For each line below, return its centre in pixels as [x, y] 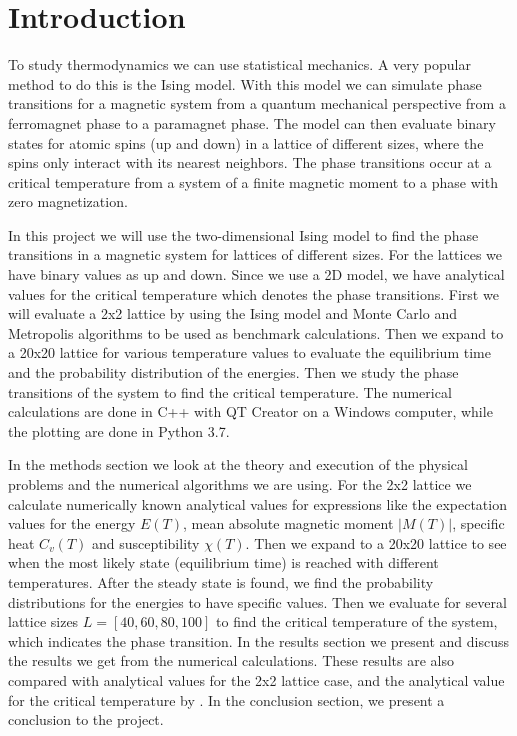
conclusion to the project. [86, 719]
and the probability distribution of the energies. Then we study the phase [233, 372]
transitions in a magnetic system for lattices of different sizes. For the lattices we [255, 254]
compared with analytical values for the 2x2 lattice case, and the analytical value [256, 679]
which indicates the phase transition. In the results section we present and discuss [258, 640]
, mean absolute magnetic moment [288, 523]
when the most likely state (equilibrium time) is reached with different [223, 562]
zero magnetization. [68, 201]
